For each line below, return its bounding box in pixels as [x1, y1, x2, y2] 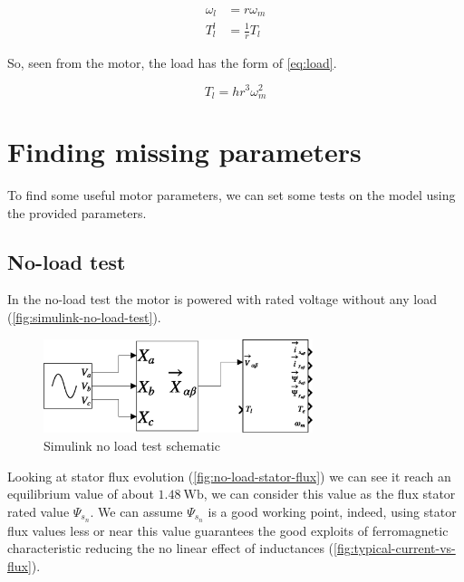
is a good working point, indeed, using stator [208, 501, 457, 520]
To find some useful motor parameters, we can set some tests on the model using [7, 186, 456, 205]
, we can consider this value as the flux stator [203, 484, 456, 503]
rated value [7, 501, 70, 520]
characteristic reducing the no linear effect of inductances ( [7, 539, 334, 558]
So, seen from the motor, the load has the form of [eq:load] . [7, 52, 337, 72]
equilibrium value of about [7, 484, 154, 503]
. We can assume [90, 501, 183, 520]
